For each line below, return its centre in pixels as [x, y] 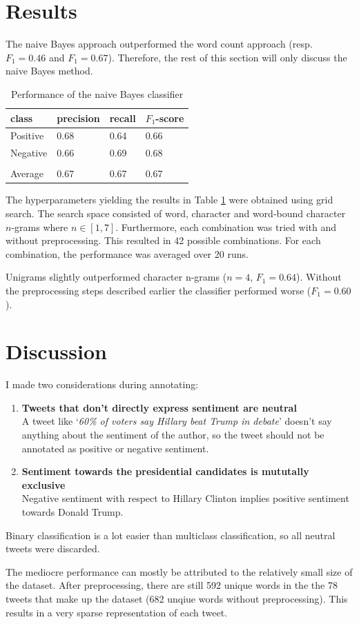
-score [170, 118]
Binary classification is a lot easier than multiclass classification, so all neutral [171, 535]
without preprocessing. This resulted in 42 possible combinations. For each [163, 240]
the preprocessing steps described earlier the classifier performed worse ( [158, 290]
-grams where [40, 227]
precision [78, 118]
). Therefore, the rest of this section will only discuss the [227, 57]
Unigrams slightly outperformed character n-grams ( [116, 277]
